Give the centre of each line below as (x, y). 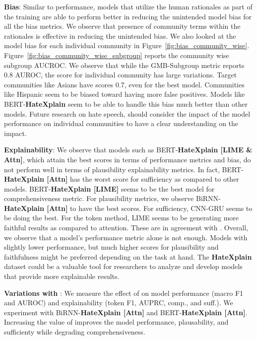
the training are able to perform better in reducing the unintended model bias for (128, 16)
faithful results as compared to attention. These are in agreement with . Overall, (126, 228)
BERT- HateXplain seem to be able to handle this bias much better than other (126, 103)
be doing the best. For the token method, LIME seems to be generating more (122, 218)
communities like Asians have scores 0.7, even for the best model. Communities (124, 84)
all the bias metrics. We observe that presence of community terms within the (122, 26)
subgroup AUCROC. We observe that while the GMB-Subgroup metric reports (124, 65)
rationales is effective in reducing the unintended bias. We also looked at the (120, 35)
